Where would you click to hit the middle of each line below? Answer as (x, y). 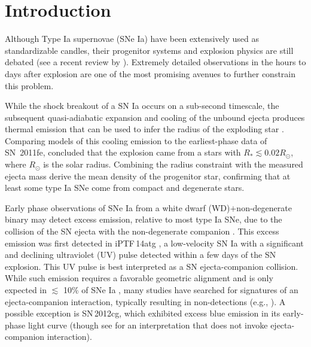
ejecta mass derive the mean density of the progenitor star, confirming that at (148, 176)
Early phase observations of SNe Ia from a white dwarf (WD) (118, 207)
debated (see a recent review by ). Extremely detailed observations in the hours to (155, 62)
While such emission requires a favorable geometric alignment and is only (139, 278)
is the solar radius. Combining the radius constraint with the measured (173, 164)
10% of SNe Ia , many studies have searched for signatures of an (181, 290)
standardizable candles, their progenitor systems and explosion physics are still (149, 50)
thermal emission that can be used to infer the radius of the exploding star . (144, 129)
